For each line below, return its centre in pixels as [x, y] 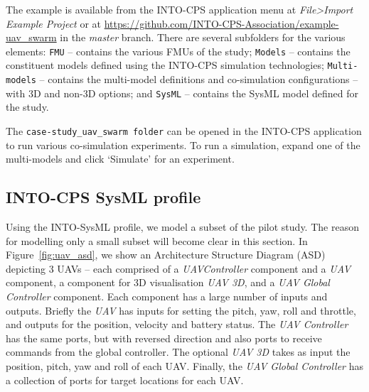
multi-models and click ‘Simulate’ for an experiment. [120, 159]
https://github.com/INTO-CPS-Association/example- [221, 23]
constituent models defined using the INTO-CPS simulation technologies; [165, 65]
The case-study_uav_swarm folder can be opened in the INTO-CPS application [184, 131]
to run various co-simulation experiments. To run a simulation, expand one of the [183, 145]
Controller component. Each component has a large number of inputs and [167, 296]
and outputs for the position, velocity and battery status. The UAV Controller [177, 324]
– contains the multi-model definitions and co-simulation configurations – [199, 79]
